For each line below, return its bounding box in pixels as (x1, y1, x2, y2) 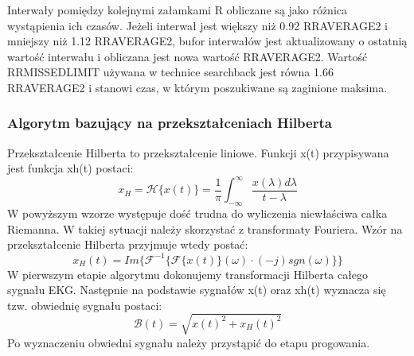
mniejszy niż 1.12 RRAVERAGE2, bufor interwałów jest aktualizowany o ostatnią (7, 33, 408, 49)
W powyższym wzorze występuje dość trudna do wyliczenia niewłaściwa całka (7, 205, 388, 222)
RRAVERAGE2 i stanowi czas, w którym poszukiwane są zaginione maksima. (7, 79, 388, 95)
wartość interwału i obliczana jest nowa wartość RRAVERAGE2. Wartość (7, 48, 368, 64)
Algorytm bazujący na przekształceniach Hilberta (7, 113, 332, 133)
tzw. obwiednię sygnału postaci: (7, 296, 162, 313)
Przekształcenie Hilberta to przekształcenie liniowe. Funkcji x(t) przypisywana (7, 144, 389, 161)
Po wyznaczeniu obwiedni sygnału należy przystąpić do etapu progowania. (7, 334, 370, 350)
